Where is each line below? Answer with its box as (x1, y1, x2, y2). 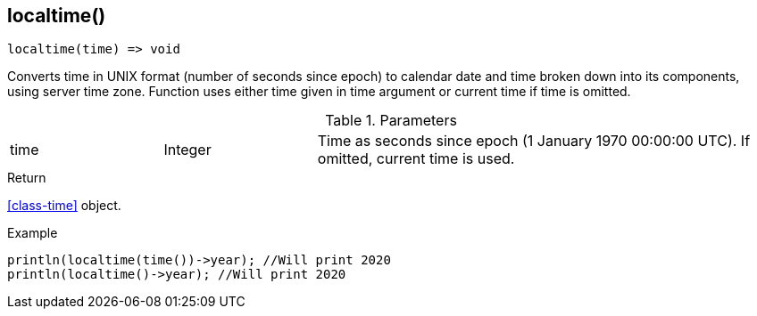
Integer (163, 141, 212, 159)
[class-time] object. (7, 198, 121, 214)
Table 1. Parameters (325, 111, 457, 130)
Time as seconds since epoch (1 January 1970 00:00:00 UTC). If (317, 132, 751, 150)
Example (7, 225, 58, 241)
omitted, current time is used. (317, 150, 515, 168)
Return (7, 170, 46, 186)
